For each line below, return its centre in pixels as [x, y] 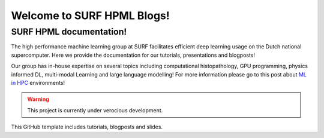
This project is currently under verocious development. [95, 110]
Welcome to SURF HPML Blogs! [91, 16]
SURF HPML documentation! [69, 32]
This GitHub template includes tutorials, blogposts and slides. [87, 127]
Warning [38, 99]
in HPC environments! [38, 82]
